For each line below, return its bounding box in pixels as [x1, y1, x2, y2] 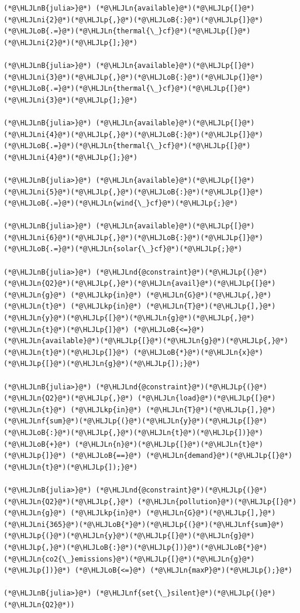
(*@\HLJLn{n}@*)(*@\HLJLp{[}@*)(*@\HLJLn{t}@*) [74, 440, 263, 448]
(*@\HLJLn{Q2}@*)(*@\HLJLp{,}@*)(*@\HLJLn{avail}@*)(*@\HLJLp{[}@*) [4, 279, 276, 288]
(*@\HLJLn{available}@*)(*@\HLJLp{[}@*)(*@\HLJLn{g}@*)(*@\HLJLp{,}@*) [4, 337, 288, 345]
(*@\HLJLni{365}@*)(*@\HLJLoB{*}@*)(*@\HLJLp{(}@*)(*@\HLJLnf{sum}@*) [4, 520, 284, 529]
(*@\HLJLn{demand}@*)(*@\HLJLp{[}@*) [146, 451, 292, 460]
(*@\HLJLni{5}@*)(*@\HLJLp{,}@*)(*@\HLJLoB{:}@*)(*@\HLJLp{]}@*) [4, 187, 263, 196]
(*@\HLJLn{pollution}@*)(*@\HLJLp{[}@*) [137, 497, 297, 506]
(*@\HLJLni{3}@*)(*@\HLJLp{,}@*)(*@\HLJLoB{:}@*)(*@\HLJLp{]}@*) [4, 73, 263, 81]
